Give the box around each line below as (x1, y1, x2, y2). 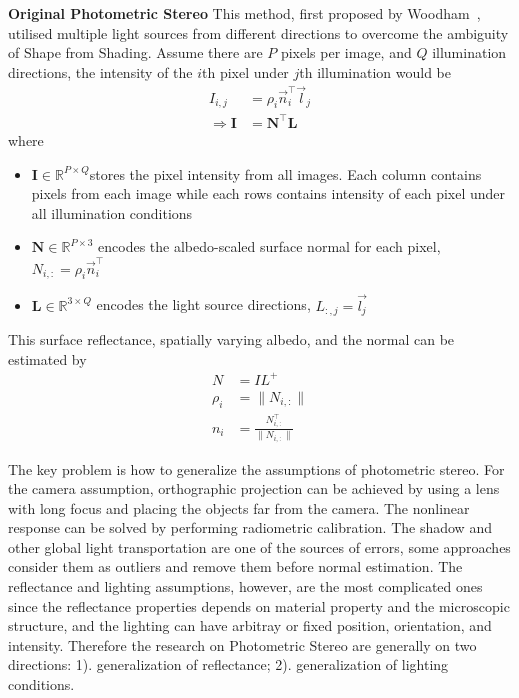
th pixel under (202, 61, 289, 82)
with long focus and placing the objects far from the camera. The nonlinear (8, 497, 470, 518)
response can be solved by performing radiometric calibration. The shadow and (8, 517, 492, 538)
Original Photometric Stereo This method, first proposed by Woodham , (8, 3, 481, 23)
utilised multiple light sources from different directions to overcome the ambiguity (8, 22, 509, 43)
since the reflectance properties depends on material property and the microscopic (8, 595, 510, 616)
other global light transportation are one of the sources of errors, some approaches (8, 536, 511, 557)
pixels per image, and (280, 42, 412, 63)
